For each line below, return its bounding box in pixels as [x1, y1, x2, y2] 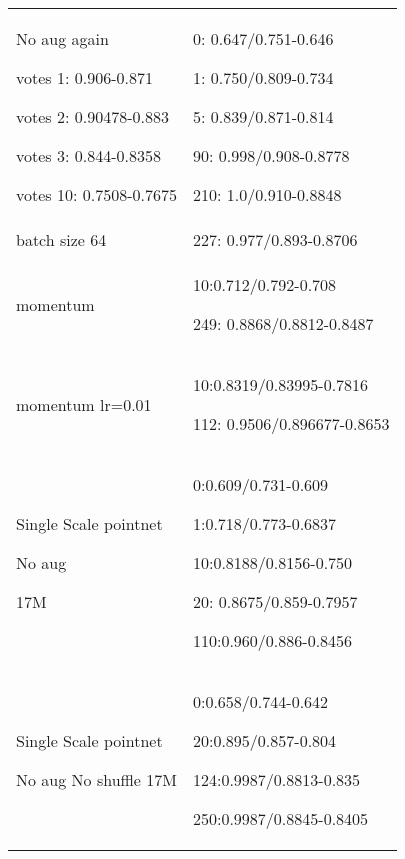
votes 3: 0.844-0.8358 [16, 144, 161, 167]
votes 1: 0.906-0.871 [16, 66, 153, 89]
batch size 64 [16, 228, 107, 251]
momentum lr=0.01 [16, 392, 152, 416]
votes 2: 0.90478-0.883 [16, 105, 169, 128]
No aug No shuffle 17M [16, 768, 177, 791]
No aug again [16, 27, 109, 50]
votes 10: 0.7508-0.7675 [16, 183, 177, 206]
